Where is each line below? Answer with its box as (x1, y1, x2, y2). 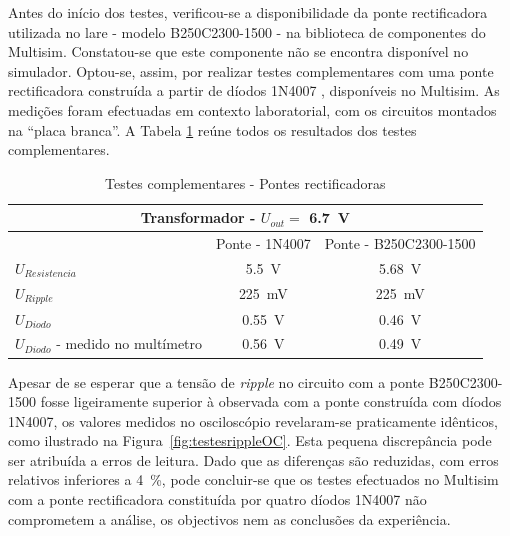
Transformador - (140, 207, 256, 228)
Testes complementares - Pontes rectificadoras (104, 172, 386, 193)
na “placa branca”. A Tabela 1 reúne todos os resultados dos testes (8, 119, 417, 140)
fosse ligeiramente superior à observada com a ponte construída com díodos (40, 391, 502, 412)
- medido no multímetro (56, 333, 203, 354)
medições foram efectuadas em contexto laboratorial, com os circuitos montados (8, 99, 497, 120)
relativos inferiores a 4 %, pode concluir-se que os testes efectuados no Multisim (8, 469, 499, 490)
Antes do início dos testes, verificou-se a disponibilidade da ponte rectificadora (8, 2, 488, 22)
